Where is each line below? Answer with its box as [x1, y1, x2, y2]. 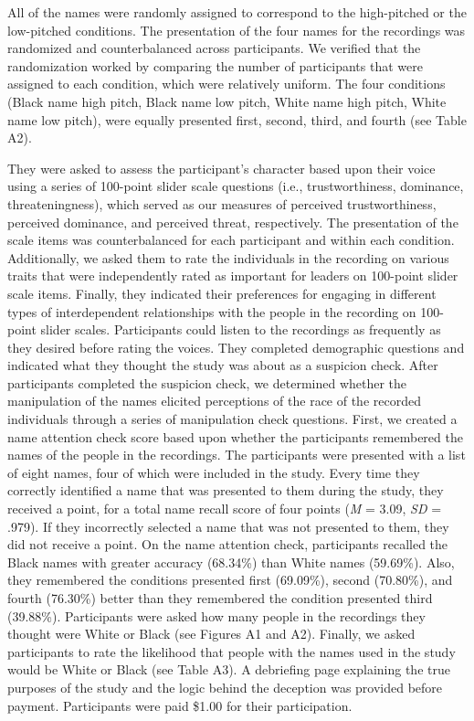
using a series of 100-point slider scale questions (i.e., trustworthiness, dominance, [7, 176, 464, 196]
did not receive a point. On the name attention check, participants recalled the [7, 535, 448, 554]
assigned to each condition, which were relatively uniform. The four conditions [7, 74, 446, 93]
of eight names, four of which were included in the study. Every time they [7, 462, 420, 482]
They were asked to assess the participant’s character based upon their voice [7, 158, 436, 177]
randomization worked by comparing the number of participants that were [7, 56, 423, 75]
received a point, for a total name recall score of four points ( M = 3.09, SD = [7, 499, 442, 518]
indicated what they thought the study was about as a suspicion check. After [7, 355, 438, 375]
